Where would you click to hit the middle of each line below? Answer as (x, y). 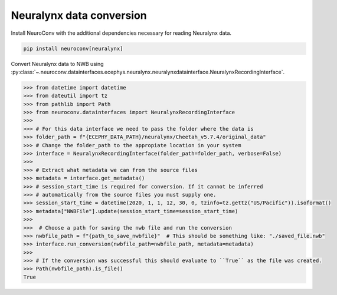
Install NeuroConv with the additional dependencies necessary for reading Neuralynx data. (121, 33)
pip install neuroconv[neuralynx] (73, 48)
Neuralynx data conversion (79, 15)
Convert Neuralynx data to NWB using (57, 64)
